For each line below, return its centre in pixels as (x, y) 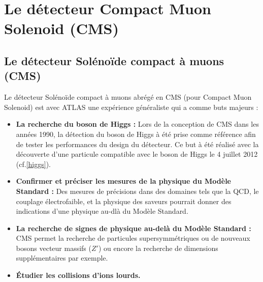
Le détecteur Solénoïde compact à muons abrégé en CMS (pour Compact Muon (128, 97)
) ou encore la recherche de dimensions (158, 248)
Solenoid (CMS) (61, 28)
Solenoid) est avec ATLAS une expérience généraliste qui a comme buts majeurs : (131, 107)
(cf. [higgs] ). (33, 164)
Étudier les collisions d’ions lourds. (78, 275)
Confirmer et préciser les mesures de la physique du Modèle (123, 181)
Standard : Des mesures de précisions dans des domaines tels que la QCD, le (137, 191)
